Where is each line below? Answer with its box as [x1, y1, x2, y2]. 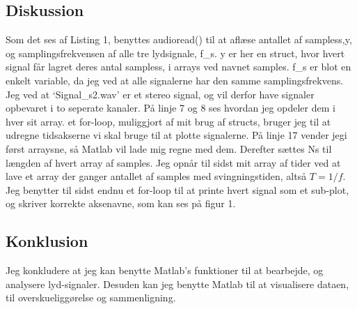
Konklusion [6, 230, 88, 252]
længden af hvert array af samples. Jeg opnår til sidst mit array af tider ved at [6, 155, 341, 169]
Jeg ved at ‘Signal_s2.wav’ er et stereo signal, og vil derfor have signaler [6, 86, 315, 101]
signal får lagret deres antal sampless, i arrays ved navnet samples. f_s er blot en [6, 59, 351, 74]
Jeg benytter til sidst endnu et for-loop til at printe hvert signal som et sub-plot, [6, 182, 349, 197]
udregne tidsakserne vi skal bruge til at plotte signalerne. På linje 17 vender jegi [6, 128, 347, 142]
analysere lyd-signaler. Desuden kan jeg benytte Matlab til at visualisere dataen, [6, 276, 349, 291]
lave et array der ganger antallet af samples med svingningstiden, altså [6, 169, 307, 183]
